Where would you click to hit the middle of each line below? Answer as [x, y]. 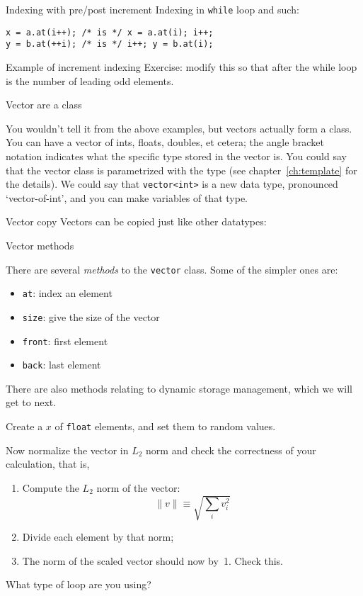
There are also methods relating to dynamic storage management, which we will [179, 388]
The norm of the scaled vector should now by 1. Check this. [152, 560]
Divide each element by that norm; [98, 537]
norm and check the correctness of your [231, 450]
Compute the [51, 487]
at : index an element [67, 293]
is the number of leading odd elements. [90, 80]
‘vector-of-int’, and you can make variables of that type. [127, 197]
